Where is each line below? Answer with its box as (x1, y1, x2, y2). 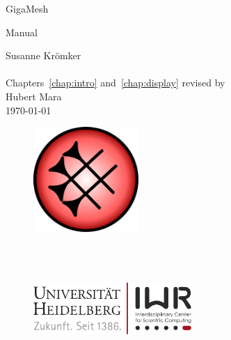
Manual (6, 24, 38, 39)
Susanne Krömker (6, 48, 81, 63)
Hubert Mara (6, 88, 62, 103)
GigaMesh (6, 1, 49, 15)
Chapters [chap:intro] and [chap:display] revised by (6, 75, 225, 90)
